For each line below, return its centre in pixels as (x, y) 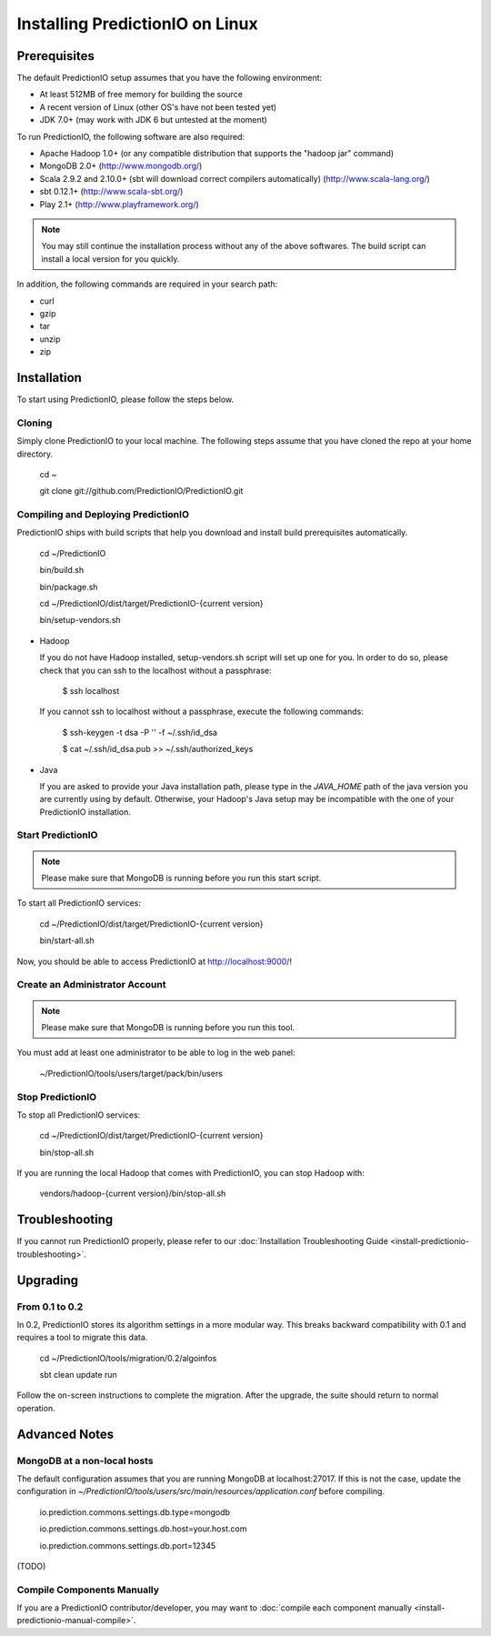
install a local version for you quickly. (110, 258)
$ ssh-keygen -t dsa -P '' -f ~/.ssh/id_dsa (140, 732)
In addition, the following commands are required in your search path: (147, 284)
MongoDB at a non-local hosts (85, 1460)
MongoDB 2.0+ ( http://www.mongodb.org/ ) (121, 166)
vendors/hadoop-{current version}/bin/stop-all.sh (133, 1194)
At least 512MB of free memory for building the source (141, 95)
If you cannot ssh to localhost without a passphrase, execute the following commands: (201, 712)
